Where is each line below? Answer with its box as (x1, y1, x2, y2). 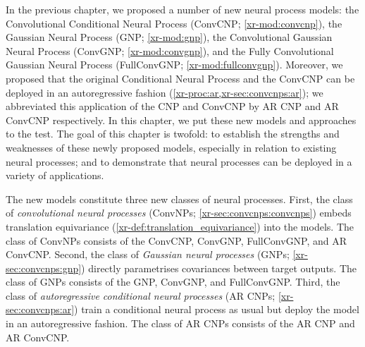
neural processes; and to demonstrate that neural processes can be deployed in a (6, 154, 352, 169)
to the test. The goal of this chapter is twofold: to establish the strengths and (6, 126, 340, 141)
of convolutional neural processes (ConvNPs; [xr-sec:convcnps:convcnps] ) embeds (6, 205, 352, 220)
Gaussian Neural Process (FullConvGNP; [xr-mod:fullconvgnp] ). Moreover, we (6, 57, 343, 72)
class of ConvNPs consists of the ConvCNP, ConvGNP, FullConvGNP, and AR (6, 233, 347, 248)
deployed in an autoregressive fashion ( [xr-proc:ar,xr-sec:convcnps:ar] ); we (6, 85, 323, 99)
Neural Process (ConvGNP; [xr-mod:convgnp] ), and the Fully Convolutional (6, 43, 334, 58)
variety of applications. (6, 168, 104, 183)
